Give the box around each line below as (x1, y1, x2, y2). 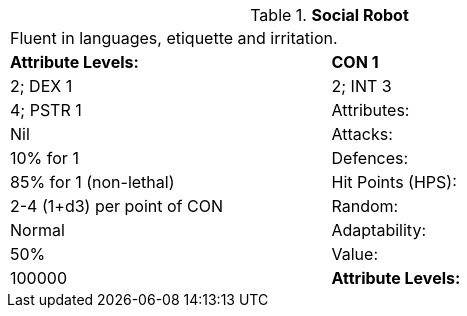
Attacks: (331, 124, 393, 144)
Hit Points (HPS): (331, 172, 457, 192)
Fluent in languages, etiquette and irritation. (10, 28, 338, 48)
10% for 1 (10, 148, 79, 168)
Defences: (331, 148, 409, 168)
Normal (10, 220, 65, 240)
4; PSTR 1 (10, 100, 82, 120)
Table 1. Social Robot (250, 5, 409, 25)
